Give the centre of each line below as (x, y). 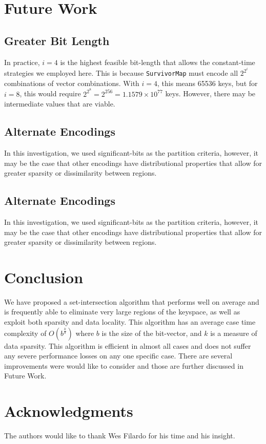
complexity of (25, 333)
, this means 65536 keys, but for (208, 83)
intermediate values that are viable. (60, 104)
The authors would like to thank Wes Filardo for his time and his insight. (120, 436)
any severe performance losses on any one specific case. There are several (118, 356)
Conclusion (44, 277)
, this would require (50, 93)
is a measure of (234, 333)
